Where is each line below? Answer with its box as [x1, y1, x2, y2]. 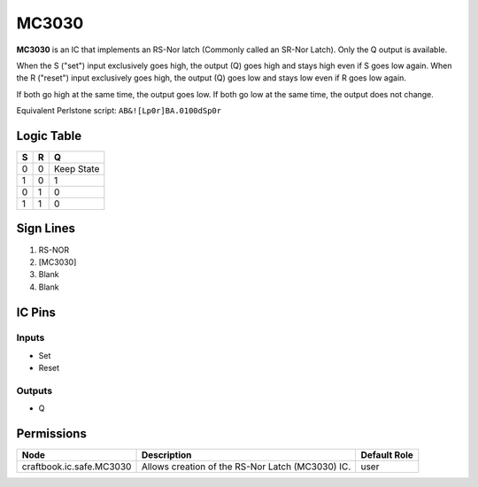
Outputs [16, 385, 53, 398]
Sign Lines [16, 221, 75, 236]
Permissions [16, 426, 88, 442]
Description [141, 449, 192, 461]
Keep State [53, 163, 100, 175]
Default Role [360, 449, 413, 461]
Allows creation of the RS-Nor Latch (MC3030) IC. [141, 460, 351, 473]
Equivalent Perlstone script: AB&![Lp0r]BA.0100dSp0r [16, 105, 221, 116]
